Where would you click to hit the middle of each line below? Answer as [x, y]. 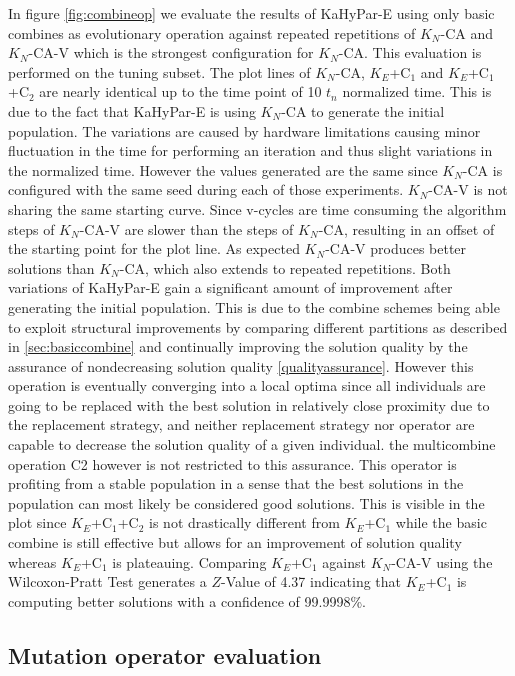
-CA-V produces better [396, 248]
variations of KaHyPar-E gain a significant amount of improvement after [230, 287]
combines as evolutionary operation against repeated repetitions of [212, 32]
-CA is [482, 169]
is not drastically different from [244, 522]
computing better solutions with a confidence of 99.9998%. [187, 600]
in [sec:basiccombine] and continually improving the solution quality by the [238, 346]
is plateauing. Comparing [189, 561]
